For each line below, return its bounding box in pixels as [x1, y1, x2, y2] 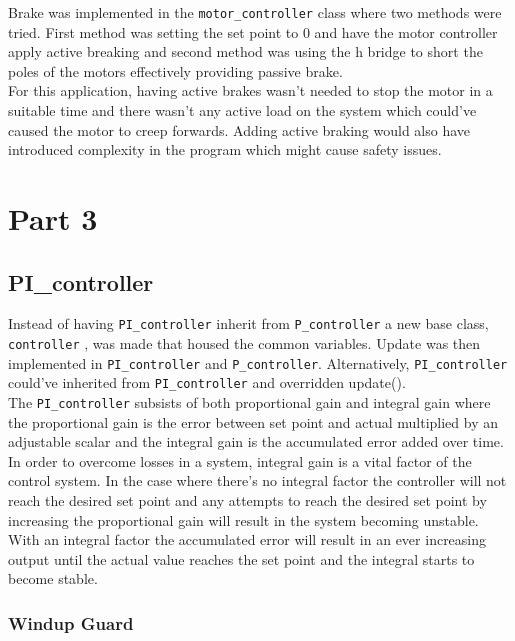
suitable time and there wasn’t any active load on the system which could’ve [8, 100, 477, 121]
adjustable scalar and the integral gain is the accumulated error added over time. [8, 431, 504, 452]
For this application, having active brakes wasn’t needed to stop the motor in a [8, 80, 493, 101]
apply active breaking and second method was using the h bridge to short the [8, 41, 483, 62]
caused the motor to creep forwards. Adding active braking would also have [8, 119, 471, 140]
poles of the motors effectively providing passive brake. [8, 60, 343, 81]
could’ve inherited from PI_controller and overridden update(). [8, 372, 406, 393]
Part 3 [8, 198, 98, 238]
